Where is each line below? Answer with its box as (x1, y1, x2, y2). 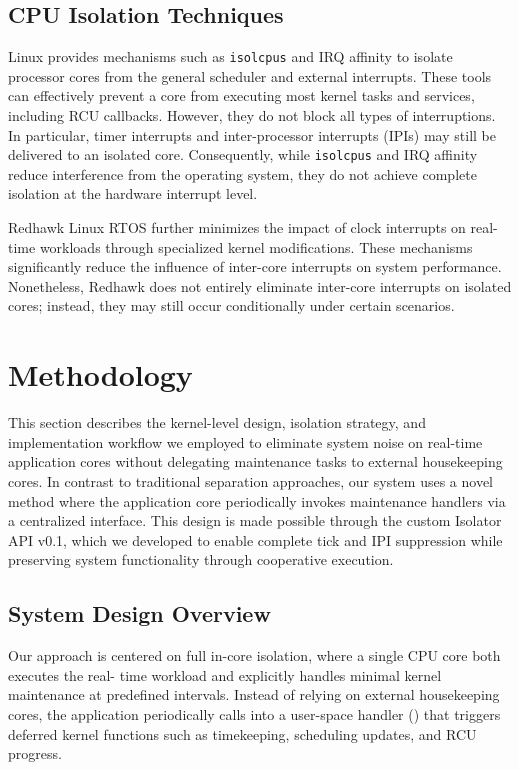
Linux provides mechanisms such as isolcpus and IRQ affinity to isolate (8, 46, 453, 67)
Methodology (8, 354, 193, 395)
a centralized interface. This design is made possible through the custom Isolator (8, 510, 502, 531)
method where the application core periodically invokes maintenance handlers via (8, 490, 506, 511)
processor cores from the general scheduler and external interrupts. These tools (8, 65, 492, 86)
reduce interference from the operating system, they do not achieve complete (8, 163, 477, 184)
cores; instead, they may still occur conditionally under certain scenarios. (8, 295, 455, 316)
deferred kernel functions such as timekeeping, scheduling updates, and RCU (8, 723, 477, 744)
